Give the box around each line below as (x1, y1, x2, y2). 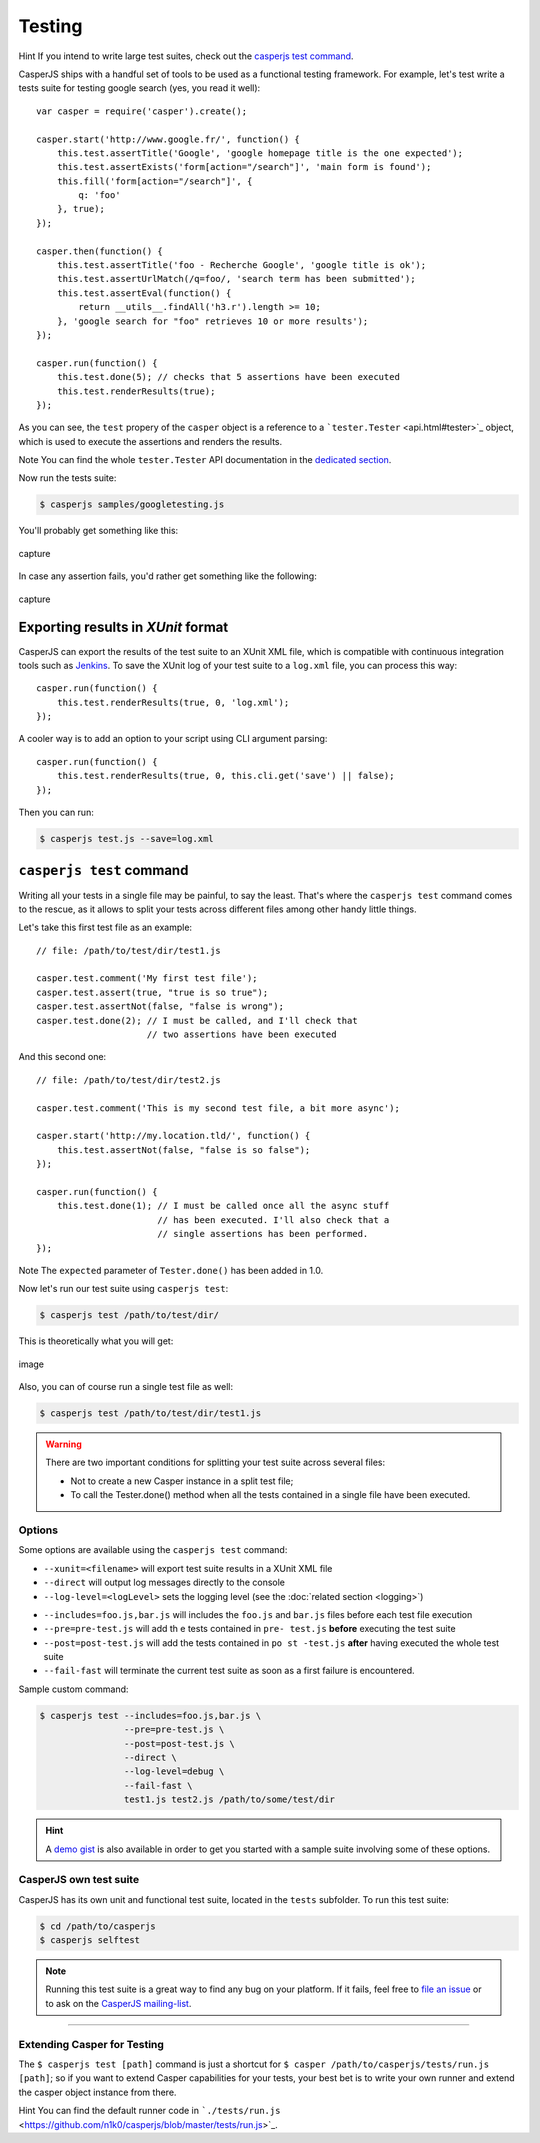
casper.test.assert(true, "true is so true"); (36, 986, 269, 998)
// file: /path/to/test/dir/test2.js (36, 1074, 222, 1085)
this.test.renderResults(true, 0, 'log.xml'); (56, 696, 290, 708)
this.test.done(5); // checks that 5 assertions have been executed (56, 371, 400, 383)
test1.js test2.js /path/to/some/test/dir (123, 1794, 335, 1805)
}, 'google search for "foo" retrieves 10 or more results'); (56, 315, 369, 327)
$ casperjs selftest (39, 1935, 140, 1946)
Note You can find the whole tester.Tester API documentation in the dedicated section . (18, 454, 392, 466)
